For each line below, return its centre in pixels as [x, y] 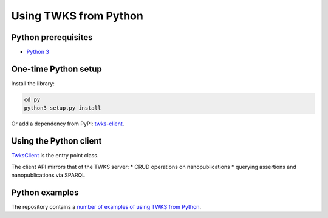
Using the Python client [56, 141]
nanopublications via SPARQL [48, 175]
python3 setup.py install [63, 108]
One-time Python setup [57, 69]
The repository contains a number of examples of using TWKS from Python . [106, 206]
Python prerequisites [52, 37]
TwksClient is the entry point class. [55, 156]
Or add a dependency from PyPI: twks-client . [68, 124]
